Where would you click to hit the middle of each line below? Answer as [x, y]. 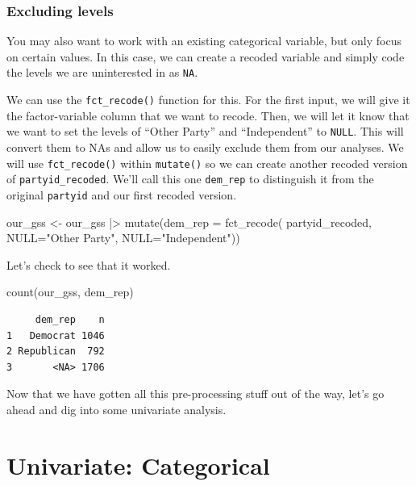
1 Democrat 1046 [56, 335]
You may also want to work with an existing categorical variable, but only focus [204, 41]
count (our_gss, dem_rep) [70, 292]
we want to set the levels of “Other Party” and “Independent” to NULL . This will [205, 131]
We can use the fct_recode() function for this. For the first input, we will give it [208, 100]
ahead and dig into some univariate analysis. [116, 409]
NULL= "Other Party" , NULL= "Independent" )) [123, 238]
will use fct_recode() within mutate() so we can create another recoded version [207, 163]
